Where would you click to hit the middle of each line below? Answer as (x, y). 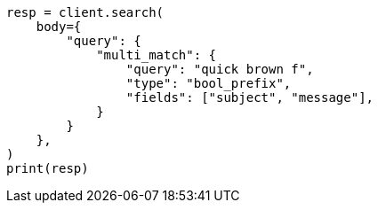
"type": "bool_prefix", (209, 83)
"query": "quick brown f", (220, 69)
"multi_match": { (157, 55)
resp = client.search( (85, 12)
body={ (59, 27)
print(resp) (48, 168)
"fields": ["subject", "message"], (250, 97)
